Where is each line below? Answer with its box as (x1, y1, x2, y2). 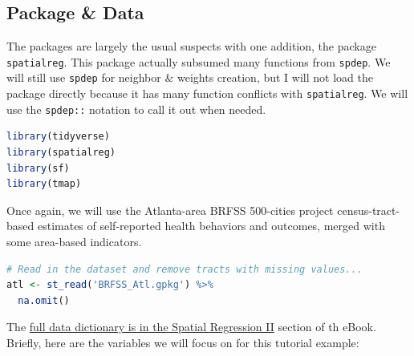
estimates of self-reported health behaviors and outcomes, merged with (37, 217, 385, 234)
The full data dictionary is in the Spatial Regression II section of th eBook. (6, 318, 376, 335)
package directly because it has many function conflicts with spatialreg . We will (6, 85, 408, 102)
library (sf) (6, 162, 70, 174)
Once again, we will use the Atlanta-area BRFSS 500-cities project (6, 201, 334, 218)
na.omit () (18, 294, 70, 306)
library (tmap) (6, 178, 82, 190)
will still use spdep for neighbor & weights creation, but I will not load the (6, 69, 373, 86)
